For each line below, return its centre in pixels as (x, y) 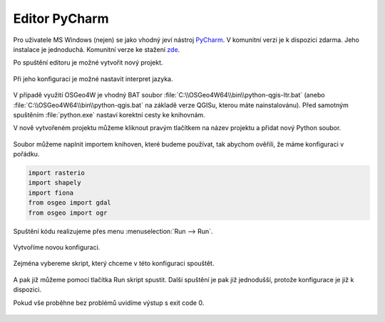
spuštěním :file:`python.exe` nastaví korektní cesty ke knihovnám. (109, 114)
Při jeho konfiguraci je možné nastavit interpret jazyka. (93, 79)
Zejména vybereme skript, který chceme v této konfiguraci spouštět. (114, 264)
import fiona (51, 193)
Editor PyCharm (61, 18)
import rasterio (57, 173)
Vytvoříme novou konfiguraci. (57, 247)
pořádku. (26, 154)
